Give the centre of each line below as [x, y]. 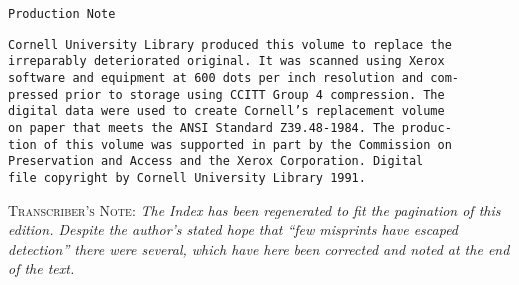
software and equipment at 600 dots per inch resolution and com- [234, 77]
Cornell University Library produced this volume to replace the [230, 44]
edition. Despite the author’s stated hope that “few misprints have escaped [233, 229]
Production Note [62, 14]
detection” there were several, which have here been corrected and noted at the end [259, 248]
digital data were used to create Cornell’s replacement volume [226, 111]
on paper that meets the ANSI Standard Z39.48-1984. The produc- [230, 127]
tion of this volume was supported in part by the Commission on [230, 144]
